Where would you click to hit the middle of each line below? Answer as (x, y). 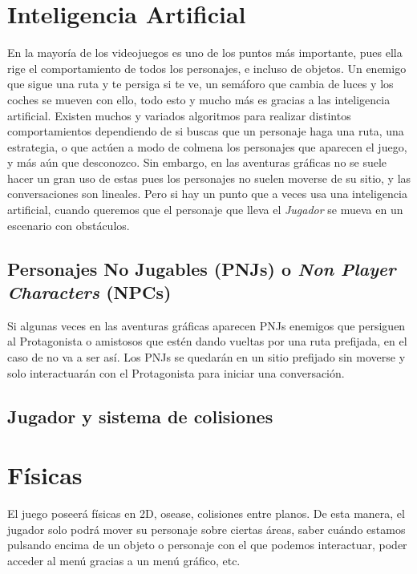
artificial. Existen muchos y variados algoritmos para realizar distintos (179, 115)
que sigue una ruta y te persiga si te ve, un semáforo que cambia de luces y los (200, 84)
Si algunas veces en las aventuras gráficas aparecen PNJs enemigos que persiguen (206, 325)
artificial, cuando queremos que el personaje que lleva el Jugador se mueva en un (205, 210)
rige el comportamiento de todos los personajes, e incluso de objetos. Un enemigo (207, 68)
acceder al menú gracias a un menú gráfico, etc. (124, 560)
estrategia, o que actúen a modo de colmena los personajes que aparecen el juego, (207, 146)
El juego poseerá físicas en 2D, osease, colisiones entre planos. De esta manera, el (206, 513)
